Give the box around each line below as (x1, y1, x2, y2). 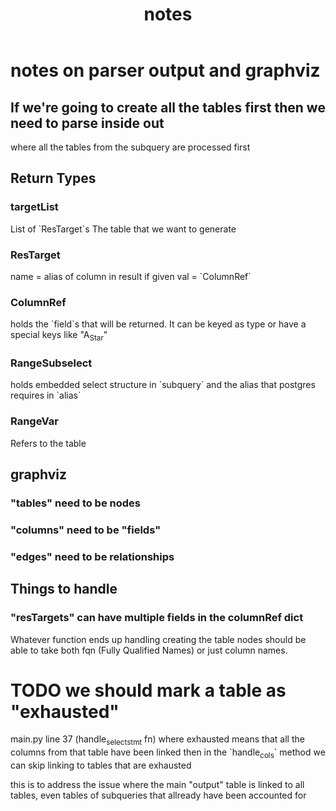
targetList (10, 200, 59, 214)
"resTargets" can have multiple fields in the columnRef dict (10, 611, 304, 625)
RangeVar (10, 414, 59, 428)
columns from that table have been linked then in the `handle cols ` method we (10, 746, 326, 761)
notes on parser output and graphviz (10, 59, 321, 82)
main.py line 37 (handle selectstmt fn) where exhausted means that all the (10, 733, 305, 748)
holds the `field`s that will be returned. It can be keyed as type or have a (10, 318, 307, 330)
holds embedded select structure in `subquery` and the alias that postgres (10, 379, 316, 391)
